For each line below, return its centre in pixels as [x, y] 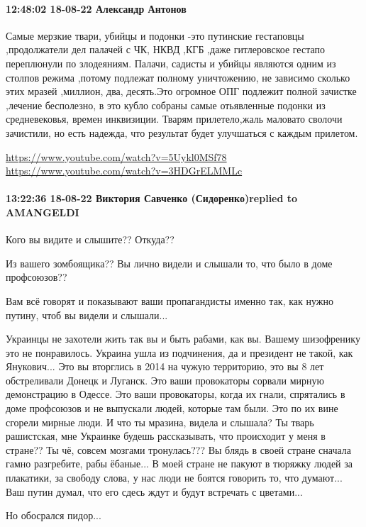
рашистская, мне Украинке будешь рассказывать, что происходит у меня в [166, 436]
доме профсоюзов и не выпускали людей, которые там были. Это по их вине [172, 408]
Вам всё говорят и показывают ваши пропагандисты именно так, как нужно [170, 300]
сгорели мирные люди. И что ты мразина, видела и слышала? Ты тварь [160, 422]
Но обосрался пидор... [54, 515]
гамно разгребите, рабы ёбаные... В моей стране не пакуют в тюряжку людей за [179, 464]
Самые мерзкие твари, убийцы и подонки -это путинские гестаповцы [155, 35]
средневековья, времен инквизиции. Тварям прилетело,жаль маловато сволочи [174, 119]
